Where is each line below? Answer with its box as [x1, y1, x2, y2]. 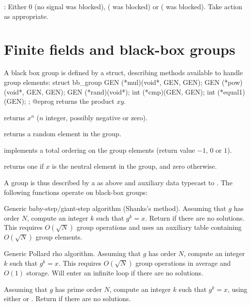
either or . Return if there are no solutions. [4, 293, 131, 304]
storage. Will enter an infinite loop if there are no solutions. [26, 268, 204, 278]
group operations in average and [135, 258, 231, 268]
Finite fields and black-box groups [4, 39, 236, 59]
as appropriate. [4, 11, 48, 21]
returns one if [4, 161, 44, 171]
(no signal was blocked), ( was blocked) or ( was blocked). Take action [34, 1, 242, 11]
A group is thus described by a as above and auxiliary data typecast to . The [4, 177, 233, 188]
